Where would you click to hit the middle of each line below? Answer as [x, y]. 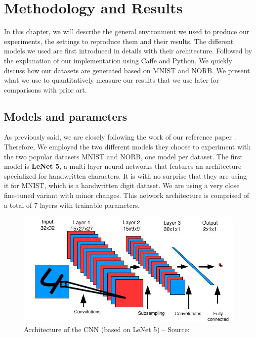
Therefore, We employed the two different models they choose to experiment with [128, 147]
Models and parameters [66, 116]
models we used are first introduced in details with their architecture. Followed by [128, 51]
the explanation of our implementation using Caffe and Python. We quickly [118, 60]
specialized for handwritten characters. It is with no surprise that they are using [126, 175]
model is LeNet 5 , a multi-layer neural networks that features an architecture [123, 166]
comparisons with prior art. [45, 89]
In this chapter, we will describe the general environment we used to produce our [127, 31]
